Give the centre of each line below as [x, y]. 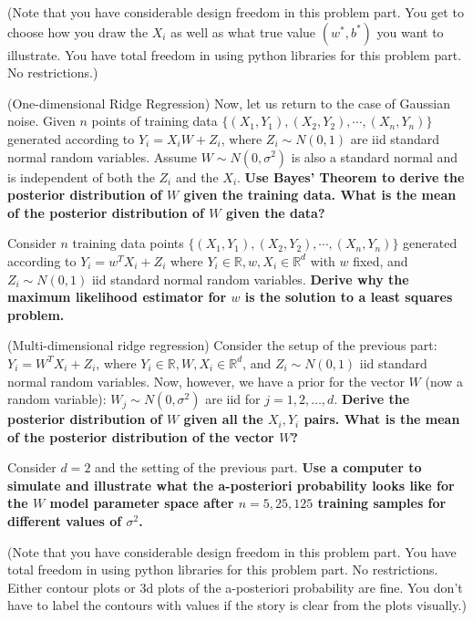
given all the [223, 419]
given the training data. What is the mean [320, 195]
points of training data [154, 121]
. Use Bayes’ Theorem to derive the [351, 176]
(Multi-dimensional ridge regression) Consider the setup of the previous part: [222, 345]
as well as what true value [243, 31]
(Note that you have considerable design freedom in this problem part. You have [232, 551]
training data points [128, 243]
